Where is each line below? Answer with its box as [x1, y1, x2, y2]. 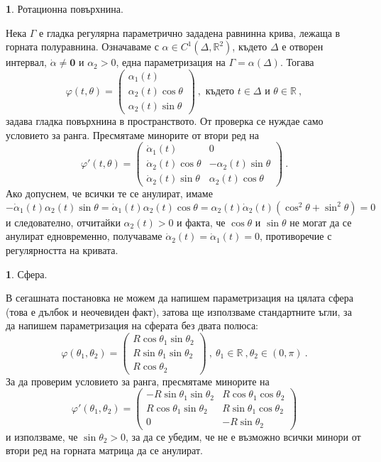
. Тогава [280, 55, 314, 70]
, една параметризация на [116, 55, 226, 70]
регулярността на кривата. [6, 243, 118, 258]
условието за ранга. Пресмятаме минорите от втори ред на [6, 127, 259, 142]
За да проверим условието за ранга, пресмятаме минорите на [6, 373, 270, 388]
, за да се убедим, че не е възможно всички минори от [126, 429, 361, 444]
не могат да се [289, 214, 352, 229]
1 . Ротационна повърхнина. [6, 1, 123, 16]
